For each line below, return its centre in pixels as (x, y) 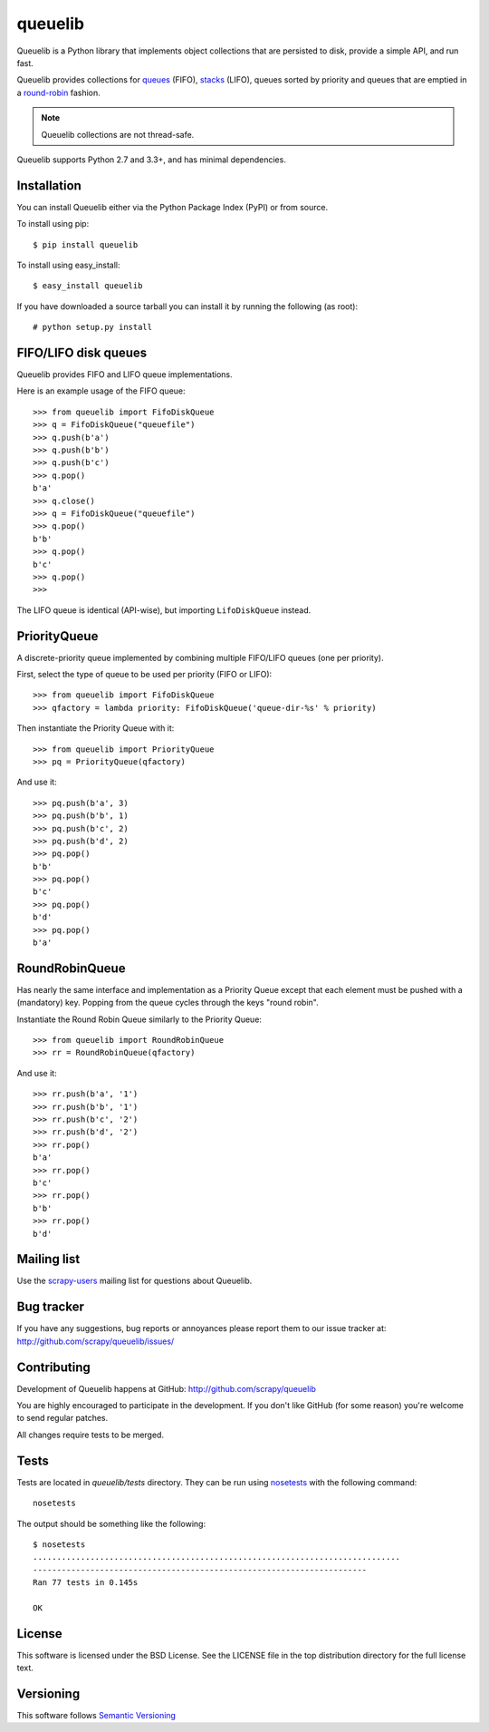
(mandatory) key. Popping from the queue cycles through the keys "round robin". (168, 1003)
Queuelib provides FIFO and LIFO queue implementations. (125, 375)
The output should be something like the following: (111, 1523)
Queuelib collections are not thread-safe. (118, 134)
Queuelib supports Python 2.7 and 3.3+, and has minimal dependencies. (152, 160)
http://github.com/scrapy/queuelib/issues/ (96, 1341)
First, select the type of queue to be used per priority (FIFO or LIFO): (144, 674)
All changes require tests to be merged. (91, 1435)
